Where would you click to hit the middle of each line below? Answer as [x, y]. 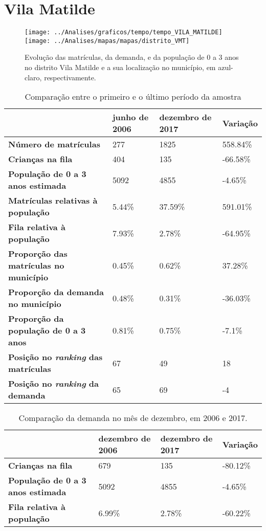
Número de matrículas [54, 144]
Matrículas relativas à [53, 201]
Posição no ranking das [56, 357]
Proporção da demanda [56, 292]
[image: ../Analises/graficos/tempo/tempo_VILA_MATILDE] [124, 32]
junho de [130, 117]
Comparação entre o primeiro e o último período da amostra [133, 97]
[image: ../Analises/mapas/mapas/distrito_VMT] [107, 41]
